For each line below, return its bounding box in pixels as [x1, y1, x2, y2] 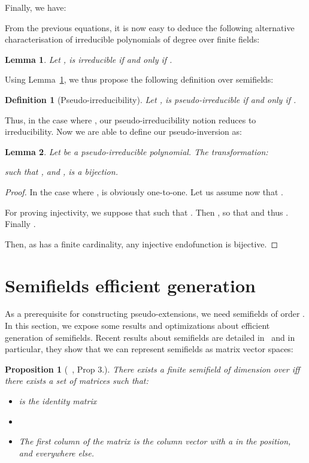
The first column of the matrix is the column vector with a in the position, [19, 435, 291, 447]
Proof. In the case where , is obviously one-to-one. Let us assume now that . [5, 185, 283, 198]
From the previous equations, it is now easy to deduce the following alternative [5, 21, 295, 34]
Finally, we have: [5, 1, 66, 13]
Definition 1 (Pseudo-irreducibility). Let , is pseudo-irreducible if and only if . [5, 93, 296, 105]
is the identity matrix [19, 395, 97, 407]
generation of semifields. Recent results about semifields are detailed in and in [5, 331, 295, 343]
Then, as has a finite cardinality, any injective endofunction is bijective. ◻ [5, 237, 278, 250]
